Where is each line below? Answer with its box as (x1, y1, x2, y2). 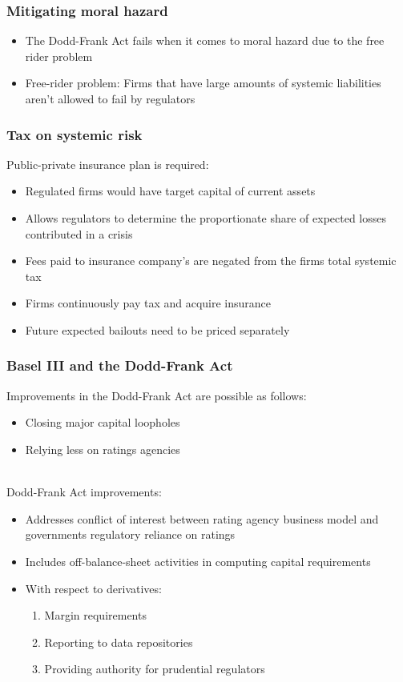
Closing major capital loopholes (25, 414, 180, 431)
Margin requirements (44, 607, 147, 624)
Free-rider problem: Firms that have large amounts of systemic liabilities (25, 74, 381, 91)
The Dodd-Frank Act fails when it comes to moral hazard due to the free (25, 32, 385, 49)
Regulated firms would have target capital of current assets (25, 183, 316, 199)
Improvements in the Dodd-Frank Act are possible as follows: (6, 387, 307, 403)
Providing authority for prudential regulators (44, 660, 265, 677)
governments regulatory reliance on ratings (25, 526, 236, 543)
